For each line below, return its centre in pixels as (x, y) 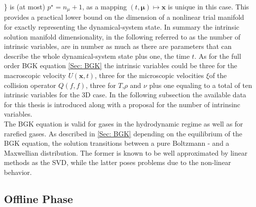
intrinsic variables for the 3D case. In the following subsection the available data (125, 95)
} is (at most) (25, 6)
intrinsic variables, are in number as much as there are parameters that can (118, 46)
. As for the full (218, 56)
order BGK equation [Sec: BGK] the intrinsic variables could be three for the (121, 65)
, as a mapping (104, 6)
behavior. (18, 172)
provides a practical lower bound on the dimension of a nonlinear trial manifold (124, 17)
